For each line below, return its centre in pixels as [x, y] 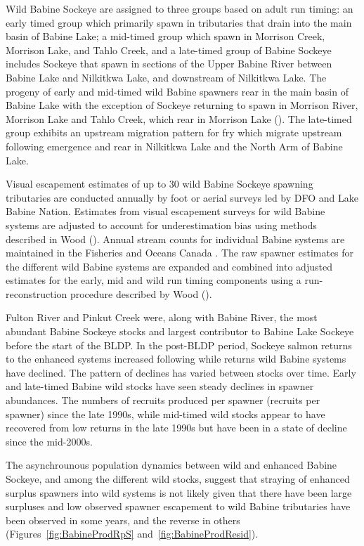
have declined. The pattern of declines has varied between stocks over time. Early [181, 372]
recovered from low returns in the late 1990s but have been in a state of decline [176, 428]
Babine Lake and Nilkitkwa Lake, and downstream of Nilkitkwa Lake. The [166, 77]
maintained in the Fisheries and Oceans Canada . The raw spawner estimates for [180, 253]
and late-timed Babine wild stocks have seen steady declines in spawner [160, 386]
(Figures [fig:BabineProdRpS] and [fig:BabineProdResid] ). [132, 534]
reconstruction [37, 293]
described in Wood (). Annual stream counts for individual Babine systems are [175, 239]
